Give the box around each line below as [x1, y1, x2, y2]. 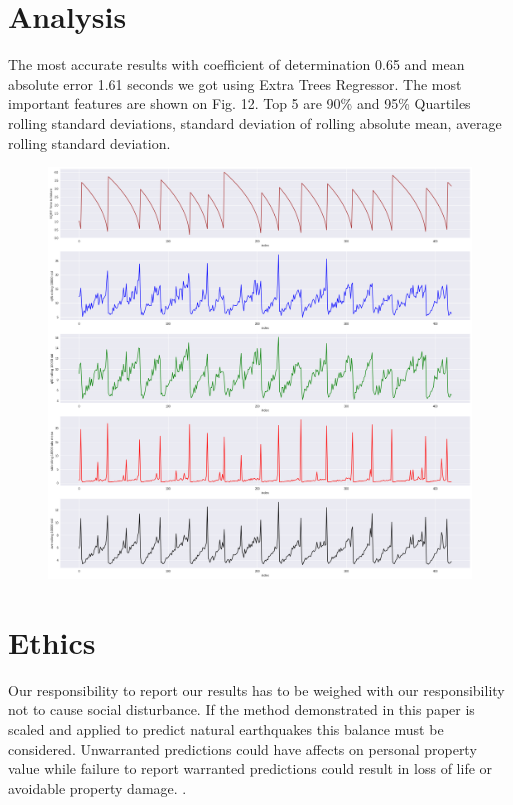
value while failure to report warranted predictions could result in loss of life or [8, 758, 493, 779]
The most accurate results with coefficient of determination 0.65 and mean [8, 54, 465, 75]
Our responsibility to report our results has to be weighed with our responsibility [8, 679, 505, 700]
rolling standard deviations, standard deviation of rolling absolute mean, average [8, 112, 502, 133]
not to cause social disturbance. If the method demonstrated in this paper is [8, 699, 475, 720]
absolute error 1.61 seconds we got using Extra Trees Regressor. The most [8, 73, 462, 94]
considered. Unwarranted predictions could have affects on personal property [8, 738, 477, 759]
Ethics [8, 621, 96, 662]
